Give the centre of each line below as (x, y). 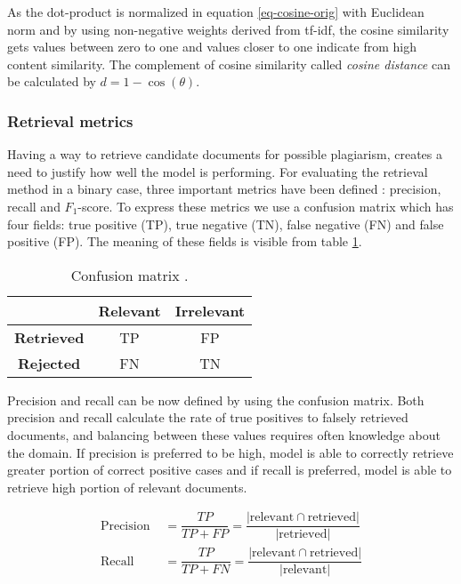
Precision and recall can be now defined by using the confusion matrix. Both (216, 400)
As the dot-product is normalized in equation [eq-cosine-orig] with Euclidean (216, 12)
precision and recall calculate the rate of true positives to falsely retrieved (208, 417)
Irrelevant (210, 310)
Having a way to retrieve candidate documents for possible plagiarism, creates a (225, 154)
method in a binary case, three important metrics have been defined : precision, (224, 189)
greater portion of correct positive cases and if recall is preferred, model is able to (230, 470)
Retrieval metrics (70, 120)
